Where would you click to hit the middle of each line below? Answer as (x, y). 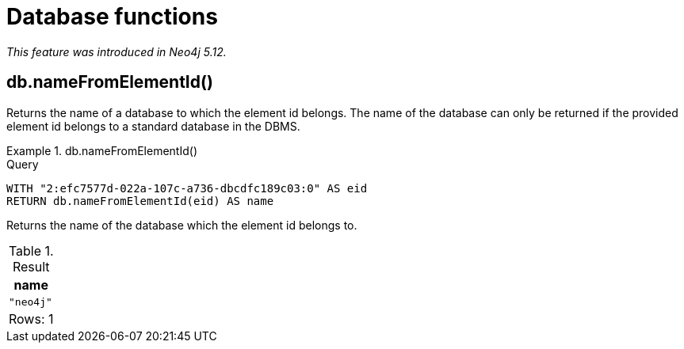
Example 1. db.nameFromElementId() (102, 150)
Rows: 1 (31, 319)
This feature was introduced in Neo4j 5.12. (117, 51)
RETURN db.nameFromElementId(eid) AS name (140, 201)
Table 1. (31, 250)
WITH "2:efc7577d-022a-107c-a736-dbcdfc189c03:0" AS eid (187, 188)
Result (31, 266)
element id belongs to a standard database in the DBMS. (153, 126)
